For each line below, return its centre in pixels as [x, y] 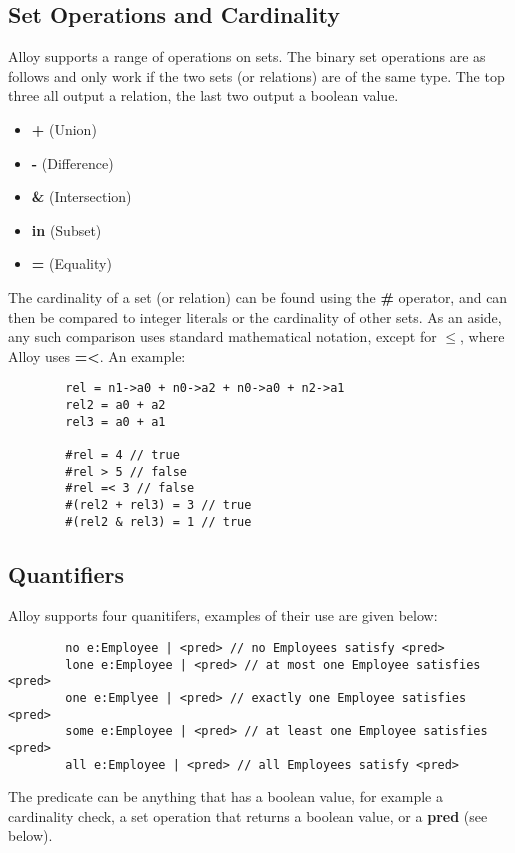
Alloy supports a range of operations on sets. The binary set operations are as [247, 56]
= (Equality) [71, 263]
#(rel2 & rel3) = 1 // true [158, 521]
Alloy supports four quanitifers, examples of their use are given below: [223, 615]
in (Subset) [66, 229]
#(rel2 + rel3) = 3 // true [158, 504]
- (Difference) [72, 162]
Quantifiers [66, 573]
